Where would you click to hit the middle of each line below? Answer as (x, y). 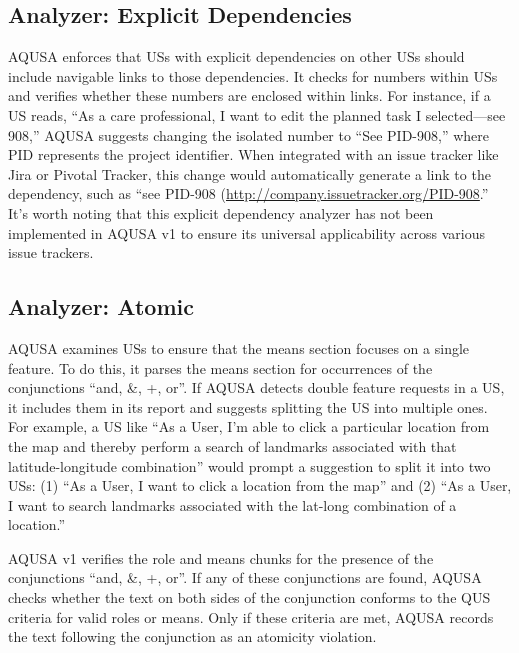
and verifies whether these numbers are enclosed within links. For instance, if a (249, 95)
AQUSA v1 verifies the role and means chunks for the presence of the (221, 557)
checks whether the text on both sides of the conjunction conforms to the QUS (249, 597)
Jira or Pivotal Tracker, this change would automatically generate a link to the (249, 173)
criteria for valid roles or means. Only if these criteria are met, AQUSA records (251, 616)
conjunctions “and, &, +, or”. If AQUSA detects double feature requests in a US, (256, 387)
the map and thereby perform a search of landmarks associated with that (232, 445)
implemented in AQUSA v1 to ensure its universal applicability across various (247, 232)
